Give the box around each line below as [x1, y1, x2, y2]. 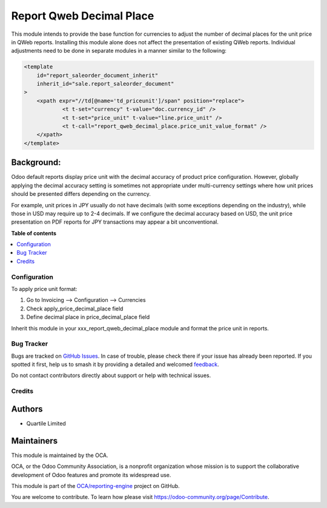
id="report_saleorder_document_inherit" [36, 72, 159, 79]
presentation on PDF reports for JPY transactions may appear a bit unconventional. [11, 218, 219, 226]
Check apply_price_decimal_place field [26, 305, 124, 312]
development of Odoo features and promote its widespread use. [11, 471, 171, 478]
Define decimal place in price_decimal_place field [26, 313, 150, 321]
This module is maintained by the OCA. [11, 452, 108, 459]
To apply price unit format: [11, 285, 78, 292]
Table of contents [11, 229, 57, 236]
